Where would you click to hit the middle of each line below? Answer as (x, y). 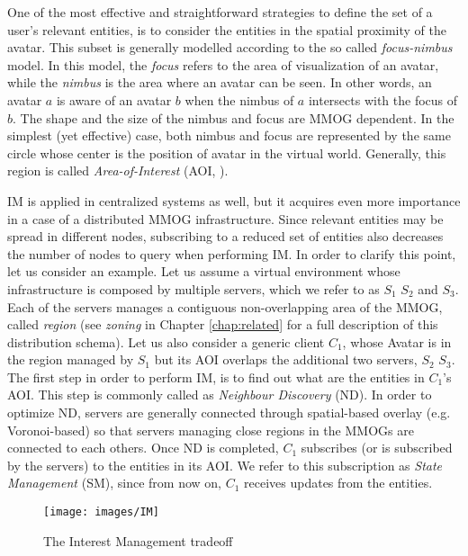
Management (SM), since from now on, (114, 483)
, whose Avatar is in (397, 341)
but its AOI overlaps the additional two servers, (286, 359)
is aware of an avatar (114, 99)
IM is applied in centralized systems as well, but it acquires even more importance (234, 200)
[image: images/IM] (101, 512)
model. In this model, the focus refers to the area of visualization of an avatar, (223, 64)
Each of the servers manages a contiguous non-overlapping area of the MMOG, (225, 306)
